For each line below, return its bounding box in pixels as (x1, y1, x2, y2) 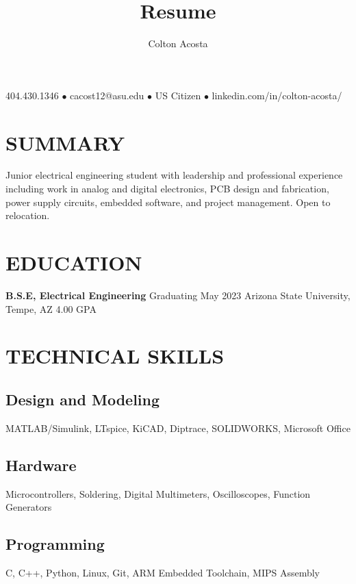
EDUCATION (5, 249, 142, 276)
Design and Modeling (5, 388, 160, 409)
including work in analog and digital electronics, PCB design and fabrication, (5, 181, 329, 196)
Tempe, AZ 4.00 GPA (5, 301, 97, 316)
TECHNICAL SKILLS (5, 342, 225, 370)
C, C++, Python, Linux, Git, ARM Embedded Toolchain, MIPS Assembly (5, 565, 320, 579)
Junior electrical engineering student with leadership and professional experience (5, 168, 343, 182)
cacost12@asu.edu (70, 88, 144, 102)
